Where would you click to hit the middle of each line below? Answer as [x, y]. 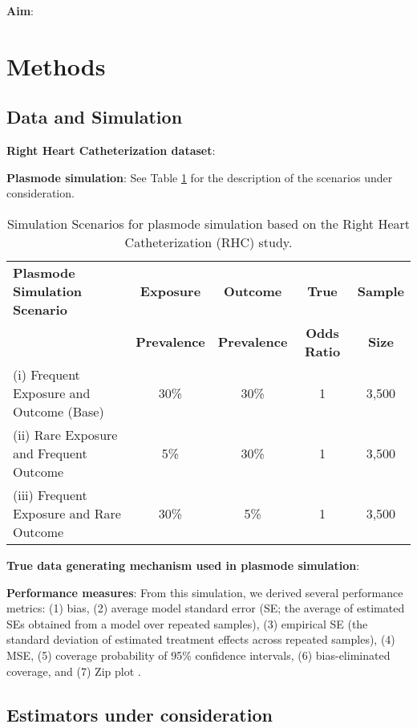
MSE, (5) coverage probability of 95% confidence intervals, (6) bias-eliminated [198, 655]
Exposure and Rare [67, 513]
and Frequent [50, 453]
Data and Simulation [95, 117]
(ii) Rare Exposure [65, 434]
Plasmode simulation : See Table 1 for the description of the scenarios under [200, 177]
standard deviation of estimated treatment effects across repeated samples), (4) [201, 639]
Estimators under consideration [140, 714]
